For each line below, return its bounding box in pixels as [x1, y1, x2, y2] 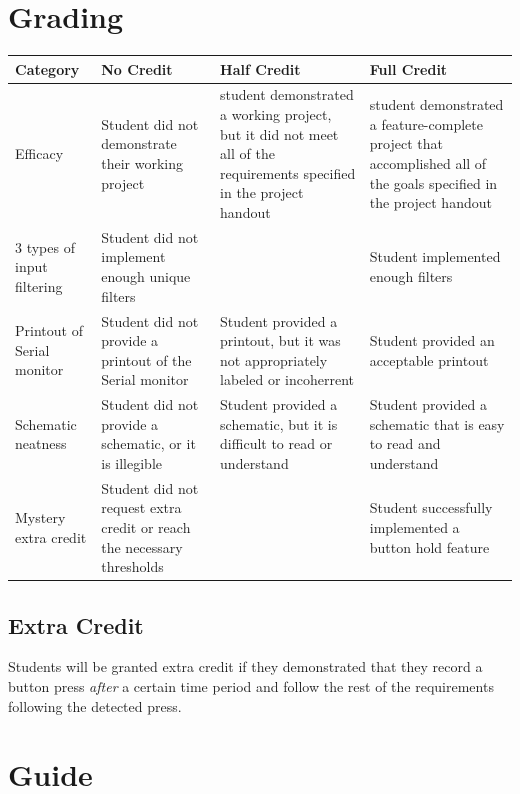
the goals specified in [369, 172, 498, 193]
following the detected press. [8, 695, 182, 716]
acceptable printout [369, 349, 489, 370]
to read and [369, 433, 441, 454]
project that [369, 133, 443, 154]
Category [15, 58, 80, 79]
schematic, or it [101, 433, 196, 454]
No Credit [101, 58, 173, 79]
